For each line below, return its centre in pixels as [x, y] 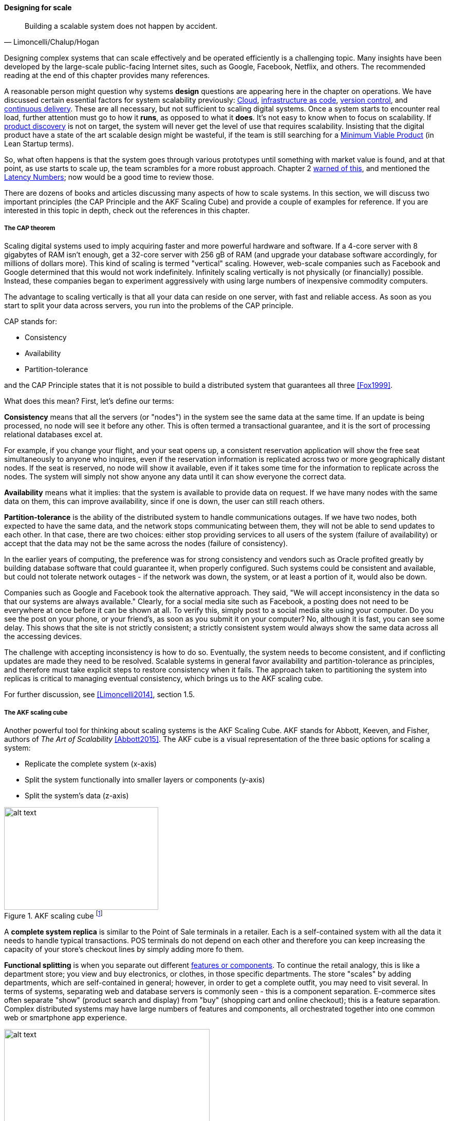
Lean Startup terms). [39, 143]
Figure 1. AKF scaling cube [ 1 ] [53, 915]
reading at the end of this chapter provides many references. [107, 75]
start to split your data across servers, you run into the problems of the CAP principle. [149, 306]
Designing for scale [38, 7]
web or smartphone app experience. [66, 1017]
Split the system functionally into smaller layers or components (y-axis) [145, 780]
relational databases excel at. [53, 435]
